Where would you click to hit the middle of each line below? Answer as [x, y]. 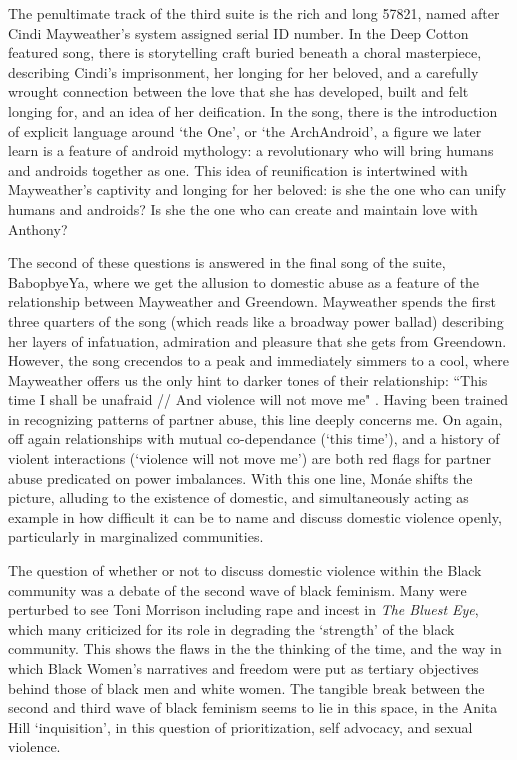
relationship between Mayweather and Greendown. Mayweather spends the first [252, 301]
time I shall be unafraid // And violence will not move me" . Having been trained [258, 399]
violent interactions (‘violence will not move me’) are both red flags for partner [249, 458]
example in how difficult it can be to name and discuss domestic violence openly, [255, 516]
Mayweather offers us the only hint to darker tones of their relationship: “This [248, 379]
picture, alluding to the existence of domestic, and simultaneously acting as [238, 497]
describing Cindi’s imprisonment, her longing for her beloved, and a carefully [243, 71]
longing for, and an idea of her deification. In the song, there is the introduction [253, 110]
